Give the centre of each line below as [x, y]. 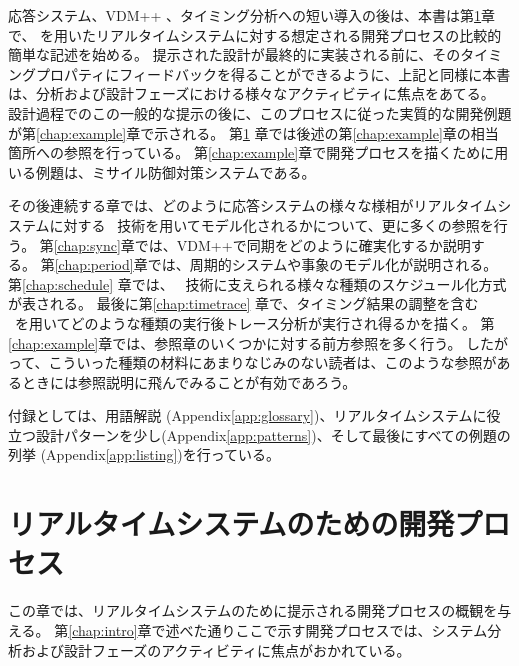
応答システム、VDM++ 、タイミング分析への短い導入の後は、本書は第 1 [245, 15]
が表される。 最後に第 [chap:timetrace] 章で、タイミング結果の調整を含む [243, 303]
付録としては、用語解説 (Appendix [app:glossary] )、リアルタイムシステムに [247, 415]
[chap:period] [94, 264]
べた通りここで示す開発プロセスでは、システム [333, 629]
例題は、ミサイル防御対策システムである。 [175, 171]
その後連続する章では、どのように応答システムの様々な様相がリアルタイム [253, 205]
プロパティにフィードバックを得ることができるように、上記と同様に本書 [273, 73]
